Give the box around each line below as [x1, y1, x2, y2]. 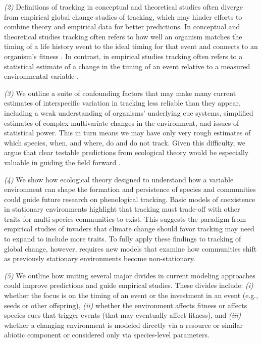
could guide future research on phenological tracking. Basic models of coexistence [4, 193, 255, 204]
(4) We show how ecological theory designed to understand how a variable [4, 174, 234, 184]
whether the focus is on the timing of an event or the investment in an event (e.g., [4, 290, 258, 301]
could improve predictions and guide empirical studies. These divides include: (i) [4, 280, 253, 290]
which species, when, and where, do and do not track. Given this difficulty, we [4, 137, 245, 148]
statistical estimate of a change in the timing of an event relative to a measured [4, 61, 250, 71]
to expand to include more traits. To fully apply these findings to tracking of [4, 233, 241, 244]
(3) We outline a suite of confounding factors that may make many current [4, 87, 236, 98]
